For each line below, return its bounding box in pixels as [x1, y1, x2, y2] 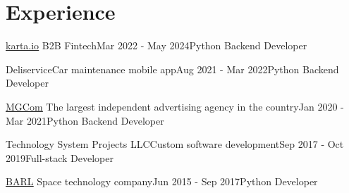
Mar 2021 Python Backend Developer [6, 113, 164, 127]
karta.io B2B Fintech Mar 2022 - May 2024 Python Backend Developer [6, 38, 307, 53]
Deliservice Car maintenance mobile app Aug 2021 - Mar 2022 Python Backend [6, 61, 339, 76]
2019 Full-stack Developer [6, 150, 114, 165]
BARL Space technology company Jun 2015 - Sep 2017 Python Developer [6, 174, 318, 189]
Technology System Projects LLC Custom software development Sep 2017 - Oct [6, 137, 344, 151]
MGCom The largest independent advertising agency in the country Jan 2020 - [6, 99, 344, 113]
